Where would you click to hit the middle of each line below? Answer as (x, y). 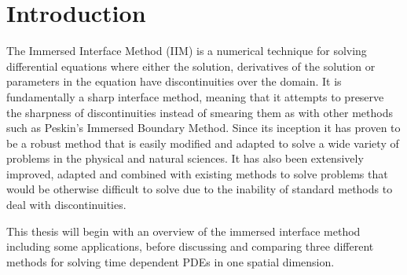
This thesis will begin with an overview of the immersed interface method (183, 231)
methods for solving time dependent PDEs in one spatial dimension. (170, 261)
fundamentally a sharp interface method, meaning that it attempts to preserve (195, 96)
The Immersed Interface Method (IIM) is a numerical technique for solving (187, 51)
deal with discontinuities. (66, 205)
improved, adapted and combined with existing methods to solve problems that (197, 173)
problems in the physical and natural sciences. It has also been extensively (185, 158)
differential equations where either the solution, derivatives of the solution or (191, 66)
